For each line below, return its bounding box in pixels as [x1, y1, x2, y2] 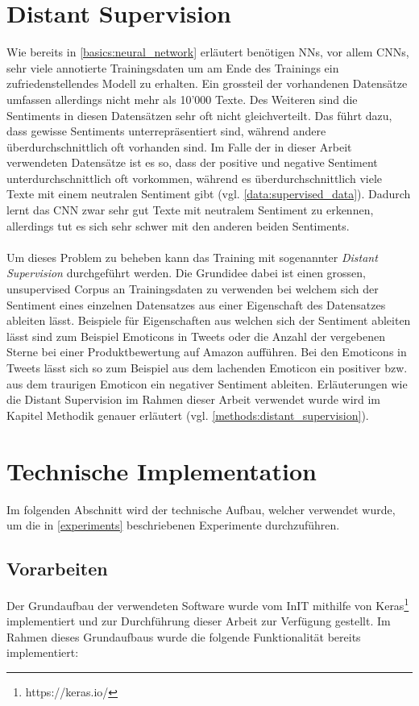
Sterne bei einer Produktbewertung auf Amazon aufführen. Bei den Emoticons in [6, 343, 407, 360]
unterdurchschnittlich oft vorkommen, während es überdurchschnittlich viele [6, 169, 383, 186]
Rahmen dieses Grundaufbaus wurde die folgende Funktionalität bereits [6, 628, 361, 645]
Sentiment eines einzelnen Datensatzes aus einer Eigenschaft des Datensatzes [6, 296, 386, 313]
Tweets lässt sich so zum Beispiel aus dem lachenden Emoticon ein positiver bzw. [6, 359, 408, 376]
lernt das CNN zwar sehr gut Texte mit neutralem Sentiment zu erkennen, [6, 201, 374, 218]
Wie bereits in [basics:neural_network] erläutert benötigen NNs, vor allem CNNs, [6, 44, 409, 60]
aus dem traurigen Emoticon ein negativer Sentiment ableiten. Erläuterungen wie [6, 375, 408, 392]
